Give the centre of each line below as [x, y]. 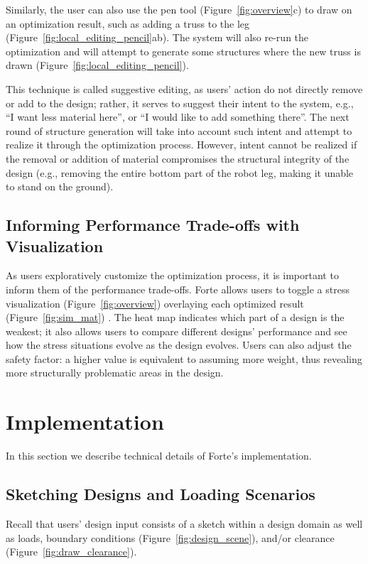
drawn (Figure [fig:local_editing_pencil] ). [97, 65]
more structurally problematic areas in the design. [115, 373]
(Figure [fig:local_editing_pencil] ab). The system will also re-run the [157, 37]
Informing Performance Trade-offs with [153, 225]
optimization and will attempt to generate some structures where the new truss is [183, 51]
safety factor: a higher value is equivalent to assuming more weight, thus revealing [184, 358]
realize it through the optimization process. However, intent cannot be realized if [182, 145]
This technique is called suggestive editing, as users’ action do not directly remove [184, 88]
